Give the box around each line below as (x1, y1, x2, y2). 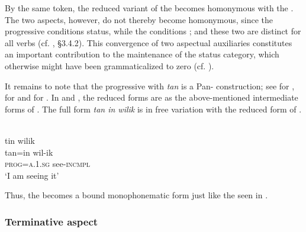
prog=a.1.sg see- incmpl (5, 157, 90, 170)
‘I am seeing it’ (5, 169, 59, 181)
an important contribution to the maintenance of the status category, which (5, 48, 279, 60)
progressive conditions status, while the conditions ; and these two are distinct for (5, 25, 301, 37)
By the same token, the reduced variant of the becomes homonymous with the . (5, 2, 294, 14)
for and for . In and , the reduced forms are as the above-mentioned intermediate (5, 91, 298, 104)
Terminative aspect (5, 214, 98, 228)
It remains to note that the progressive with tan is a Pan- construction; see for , (5, 79, 295, 92)
